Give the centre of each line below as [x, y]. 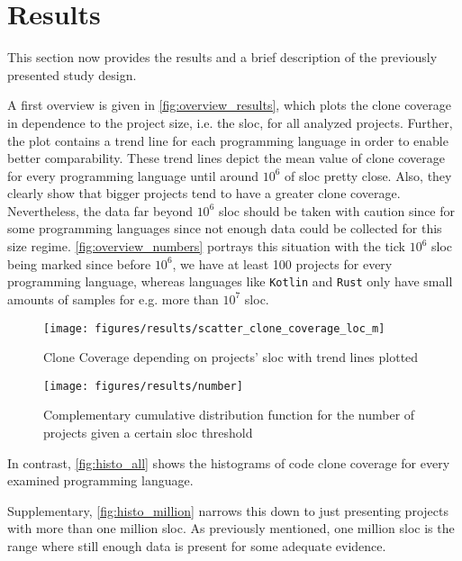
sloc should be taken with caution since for [336, 210]
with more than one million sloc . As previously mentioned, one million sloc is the [231, 528]
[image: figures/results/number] [143, 386]
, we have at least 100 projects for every [282, 263]
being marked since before [79, 263]
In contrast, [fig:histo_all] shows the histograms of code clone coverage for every [229, 462]
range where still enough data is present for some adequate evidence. [197, 545]
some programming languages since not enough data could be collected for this [225, 228]
